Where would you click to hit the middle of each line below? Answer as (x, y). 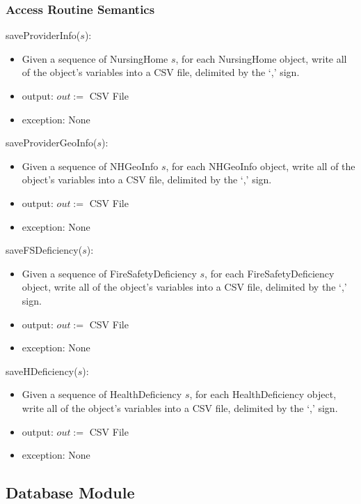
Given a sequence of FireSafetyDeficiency (109, 273)
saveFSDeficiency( (44, 250)
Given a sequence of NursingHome (95, 58)
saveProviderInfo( (43, 35)
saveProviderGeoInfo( (51, 143)
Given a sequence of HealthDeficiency (102, 394)
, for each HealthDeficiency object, (263, 394)
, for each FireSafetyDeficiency (270, 273)
